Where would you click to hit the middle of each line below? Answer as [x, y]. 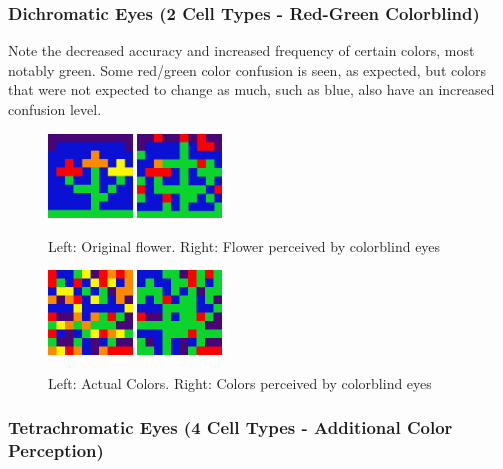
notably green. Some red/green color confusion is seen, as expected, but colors [247, 69]
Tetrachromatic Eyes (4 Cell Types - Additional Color [230, 427]
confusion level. [55, 109]
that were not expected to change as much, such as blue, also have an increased [251, 89]
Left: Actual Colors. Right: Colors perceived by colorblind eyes [240, 382]
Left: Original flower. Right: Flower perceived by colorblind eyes [244, 245]
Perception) [56, 450]
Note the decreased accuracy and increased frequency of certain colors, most [241, 50]
